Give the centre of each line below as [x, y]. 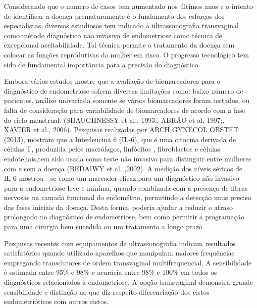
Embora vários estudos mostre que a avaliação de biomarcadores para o [112, 81]
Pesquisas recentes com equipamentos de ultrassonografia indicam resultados [120, 243]
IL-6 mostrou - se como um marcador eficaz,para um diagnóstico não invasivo [122, 178]
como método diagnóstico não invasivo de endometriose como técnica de [113, 35]
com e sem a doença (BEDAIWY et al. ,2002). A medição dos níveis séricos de [123, 168]
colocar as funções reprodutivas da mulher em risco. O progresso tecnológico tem [127, 54]
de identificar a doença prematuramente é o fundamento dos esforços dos [114, 16]
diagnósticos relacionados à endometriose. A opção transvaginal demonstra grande [128, 282]
